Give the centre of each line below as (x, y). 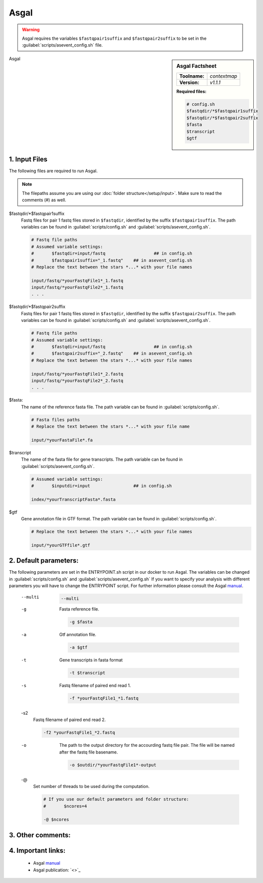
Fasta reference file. (79, 609)
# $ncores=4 (65, 806)
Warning (31, 30)
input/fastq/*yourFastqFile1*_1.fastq (77, 281)
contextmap (224, 76)
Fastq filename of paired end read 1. (95, 686)
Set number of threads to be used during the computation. (91, 787)
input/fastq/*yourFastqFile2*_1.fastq (77, 288)
